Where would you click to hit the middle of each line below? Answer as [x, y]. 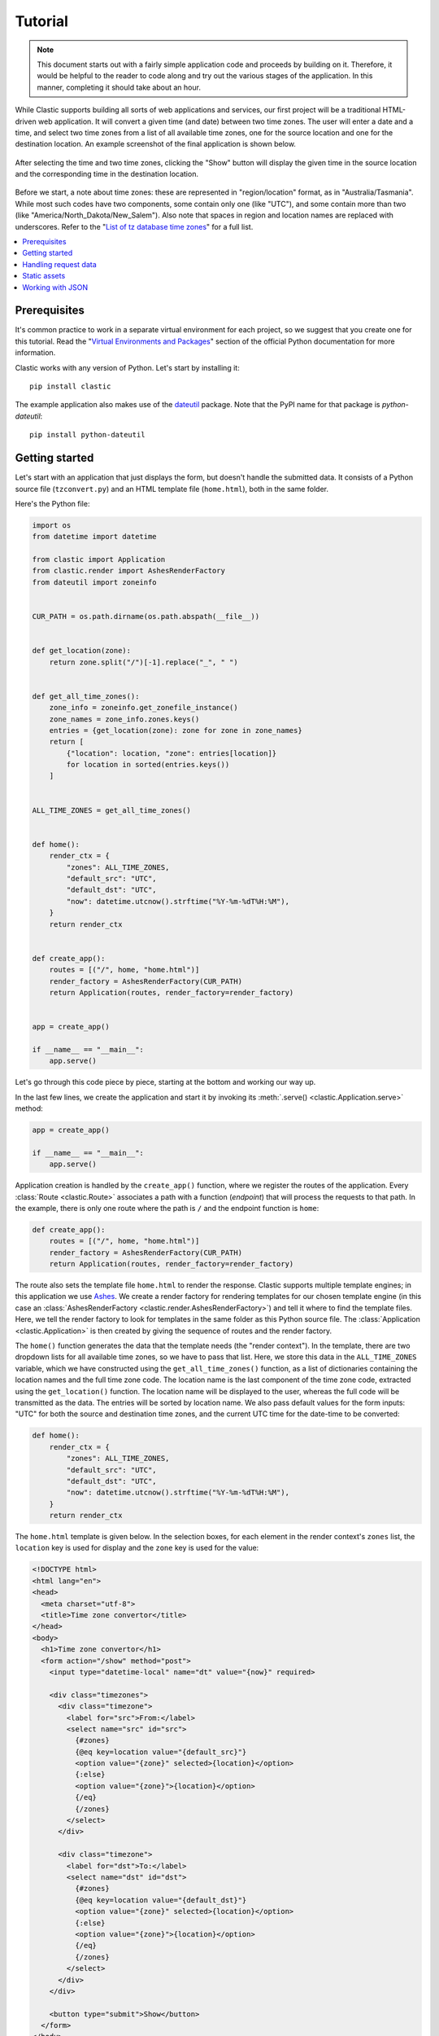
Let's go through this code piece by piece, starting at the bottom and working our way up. [165, 1082]
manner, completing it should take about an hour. [119, 87]
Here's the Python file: [52, 503]
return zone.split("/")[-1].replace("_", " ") [144, 662]
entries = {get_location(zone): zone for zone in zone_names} [176, 730]
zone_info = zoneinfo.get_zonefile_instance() [144, 708]
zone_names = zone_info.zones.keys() [124, 719]
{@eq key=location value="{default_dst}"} [161, 1900]
